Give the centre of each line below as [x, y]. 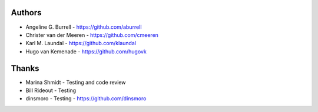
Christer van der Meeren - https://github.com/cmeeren [92, 35]
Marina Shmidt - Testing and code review [76, 82]
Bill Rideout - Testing [51, 90]
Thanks [25, 68]
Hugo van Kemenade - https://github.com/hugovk [86, 51]
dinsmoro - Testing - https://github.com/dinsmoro [86, 99]
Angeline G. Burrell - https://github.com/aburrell [84, 27]
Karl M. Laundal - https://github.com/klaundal [81, 43]
